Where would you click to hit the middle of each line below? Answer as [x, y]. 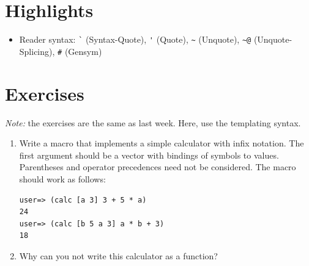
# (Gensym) [80, 51]
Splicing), [37, 51]
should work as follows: [62, 178]
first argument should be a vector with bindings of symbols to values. [149, 155]
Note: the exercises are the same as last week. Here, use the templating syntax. [153, 122]
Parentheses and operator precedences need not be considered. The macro [158, 167]
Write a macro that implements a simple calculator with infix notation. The [162, 143]
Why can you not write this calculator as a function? [118, 255]
